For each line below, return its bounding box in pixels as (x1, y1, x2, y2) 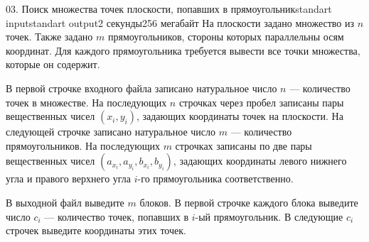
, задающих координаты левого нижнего (173, 153, 347, 168)
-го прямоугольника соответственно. (137, 171, 294, 186)
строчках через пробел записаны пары (178, 94, 344, 109)
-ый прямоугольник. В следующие (195, 209, 343, 224)
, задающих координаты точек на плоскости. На (136, 109, 343, 123)
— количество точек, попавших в (44, 209, 188, 224)
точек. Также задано (6, 29, 93, 44)
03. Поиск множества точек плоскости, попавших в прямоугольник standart (6, 1, 332, 16)
